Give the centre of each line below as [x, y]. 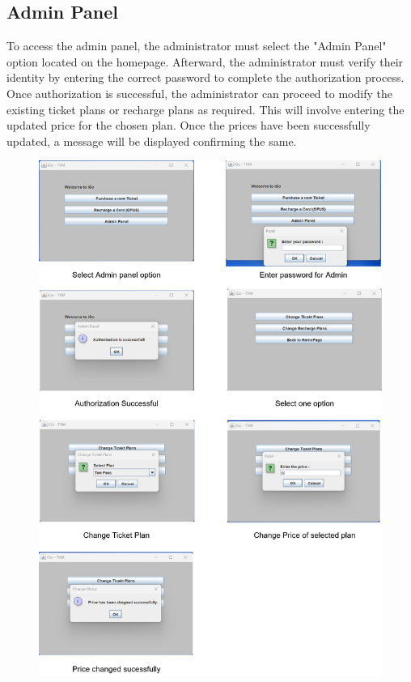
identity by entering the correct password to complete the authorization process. [205, 77]
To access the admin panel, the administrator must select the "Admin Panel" [197, 46]
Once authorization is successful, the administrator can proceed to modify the [199, 93]
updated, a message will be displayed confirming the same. [152, 141]
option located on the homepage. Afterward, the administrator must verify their [205, 61]
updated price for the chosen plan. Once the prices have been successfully [189, 125]
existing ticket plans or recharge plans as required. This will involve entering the [205, 109]
